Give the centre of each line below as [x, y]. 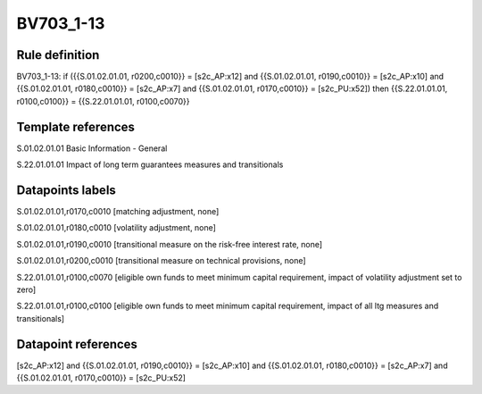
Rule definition [58, 55]
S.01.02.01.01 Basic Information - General [92, 148]
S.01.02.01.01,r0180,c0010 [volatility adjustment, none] [116, 228]
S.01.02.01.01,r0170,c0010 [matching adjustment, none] [118, 212]
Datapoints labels [66, 190]
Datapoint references [77, 344]
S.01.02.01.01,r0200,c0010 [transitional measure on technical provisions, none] [162, 261]
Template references [76, 126]
